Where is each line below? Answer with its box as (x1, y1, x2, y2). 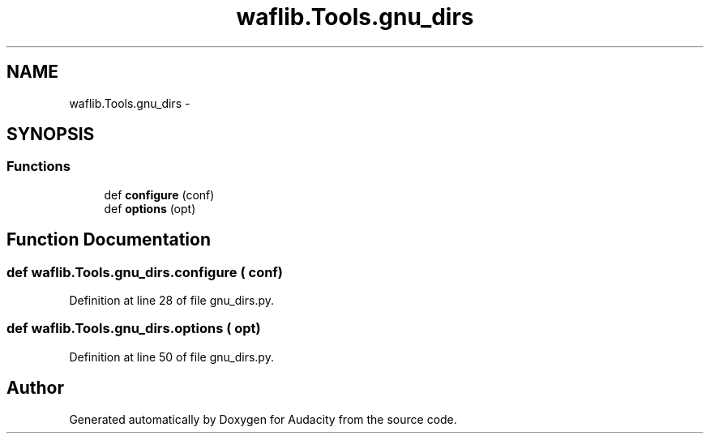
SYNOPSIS (6, 124, 95, 145)
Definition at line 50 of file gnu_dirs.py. (69, 349, 274, 364)
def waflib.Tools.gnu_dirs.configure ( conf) (6, 263, 284, 280)
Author (6, 378, 64, 399)
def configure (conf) (104, 187, 215, 202)
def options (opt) (104, 201, 196, 216)
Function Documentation (6, 229, 211, 250)
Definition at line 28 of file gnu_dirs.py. (69, 293, 274, 308)
